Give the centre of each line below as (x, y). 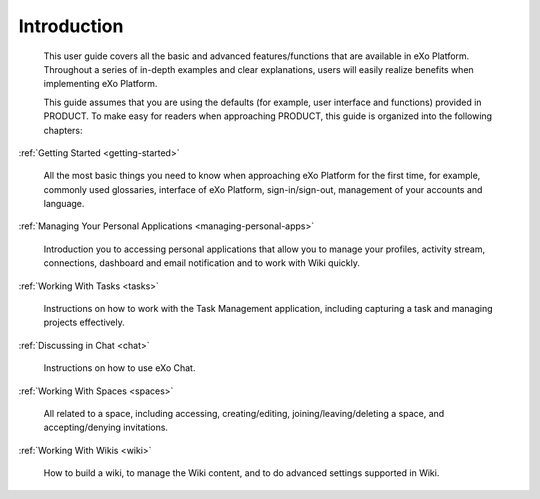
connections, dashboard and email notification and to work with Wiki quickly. (201, 263)
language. (64, 204)
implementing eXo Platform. (100, 84)
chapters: (63, 130)
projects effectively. (84, 322)
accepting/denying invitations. (106, 427)
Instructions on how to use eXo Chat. (119, 368)
